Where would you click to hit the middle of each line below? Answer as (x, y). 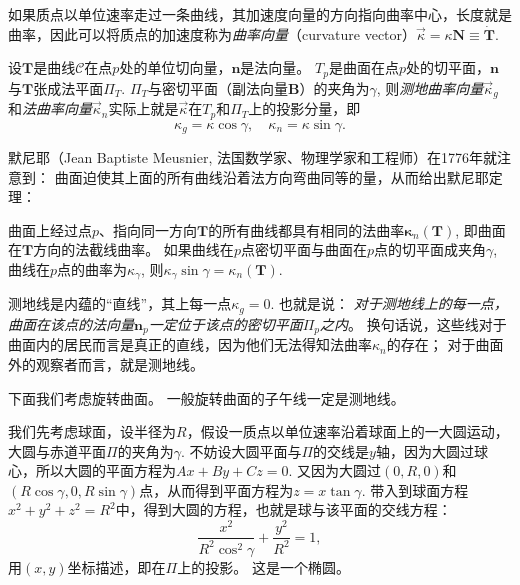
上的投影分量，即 (304, 108)
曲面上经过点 (50, 229)
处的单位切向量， (175, 67)
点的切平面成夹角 (429, 249)
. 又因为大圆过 (335, 470)
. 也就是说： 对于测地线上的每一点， (389, 303)
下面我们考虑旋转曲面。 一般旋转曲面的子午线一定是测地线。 (206, 397)
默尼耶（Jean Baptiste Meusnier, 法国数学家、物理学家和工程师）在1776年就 (253, 157)
